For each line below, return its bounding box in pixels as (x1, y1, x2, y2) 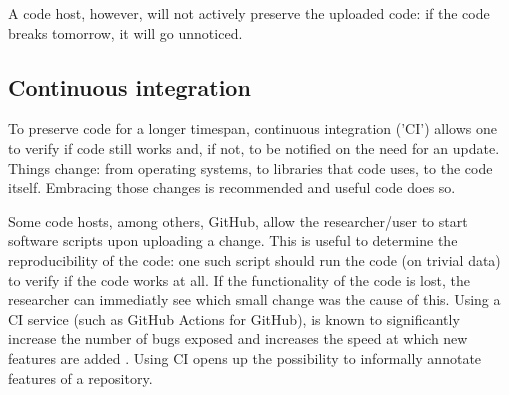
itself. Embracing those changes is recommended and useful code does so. (8, 177, 456, 198)
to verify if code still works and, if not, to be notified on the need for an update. (8, 137, 500, 158)
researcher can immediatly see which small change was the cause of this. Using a (8, 289, 501, 310)
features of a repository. (8, 367, 153, 388)
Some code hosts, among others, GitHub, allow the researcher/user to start (8, 210, 468, 231)
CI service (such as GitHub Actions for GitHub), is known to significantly (8, 308, 460, 329)
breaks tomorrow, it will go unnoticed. (8, 22, 243, 43)
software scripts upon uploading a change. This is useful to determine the (8, 230, 458, 251)
